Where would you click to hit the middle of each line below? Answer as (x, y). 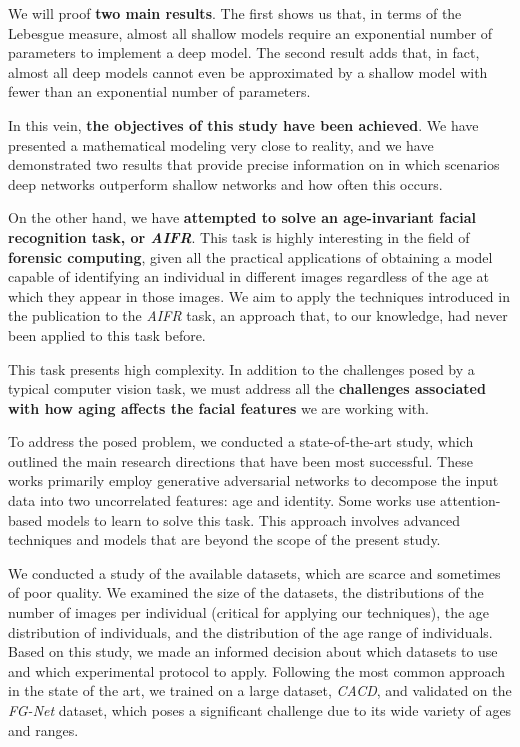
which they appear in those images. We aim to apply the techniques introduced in (259, 295)
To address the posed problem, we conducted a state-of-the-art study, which (241, 441)
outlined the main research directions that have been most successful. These (240, 460)
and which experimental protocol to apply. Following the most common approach (257, 670)
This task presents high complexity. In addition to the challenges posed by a (241, 368)
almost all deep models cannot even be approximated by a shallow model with (248, 71)
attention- (470, 500)
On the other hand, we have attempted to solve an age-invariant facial (242, 217)
